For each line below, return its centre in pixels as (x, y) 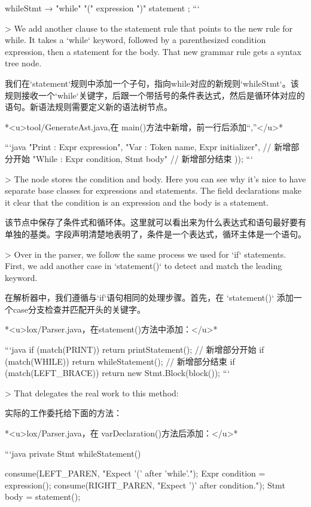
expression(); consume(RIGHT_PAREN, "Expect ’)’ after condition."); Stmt (145, 485)
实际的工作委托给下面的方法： (63, 413)
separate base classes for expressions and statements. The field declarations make (153, 190)
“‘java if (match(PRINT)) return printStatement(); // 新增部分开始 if (135, 349)
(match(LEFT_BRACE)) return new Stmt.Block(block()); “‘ (117, 373)
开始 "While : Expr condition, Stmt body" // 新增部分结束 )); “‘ (133, 158)
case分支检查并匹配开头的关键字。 (79, 309)
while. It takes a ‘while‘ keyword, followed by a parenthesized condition (135, 40)
